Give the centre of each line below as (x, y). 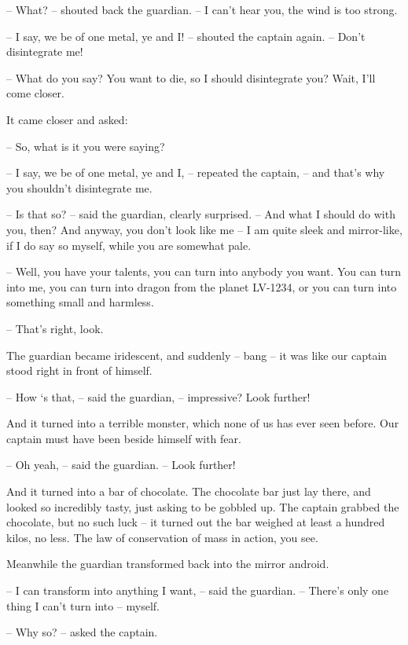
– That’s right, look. (55, 328)
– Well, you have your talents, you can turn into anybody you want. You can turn (204, 271)
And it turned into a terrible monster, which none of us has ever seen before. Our (203, 423)
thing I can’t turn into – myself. (83, 605)
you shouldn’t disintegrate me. (79, 187)
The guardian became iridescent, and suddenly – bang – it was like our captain (197, 355)
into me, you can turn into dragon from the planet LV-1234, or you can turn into (202, 286)
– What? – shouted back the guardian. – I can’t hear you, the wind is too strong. (202, 9)
